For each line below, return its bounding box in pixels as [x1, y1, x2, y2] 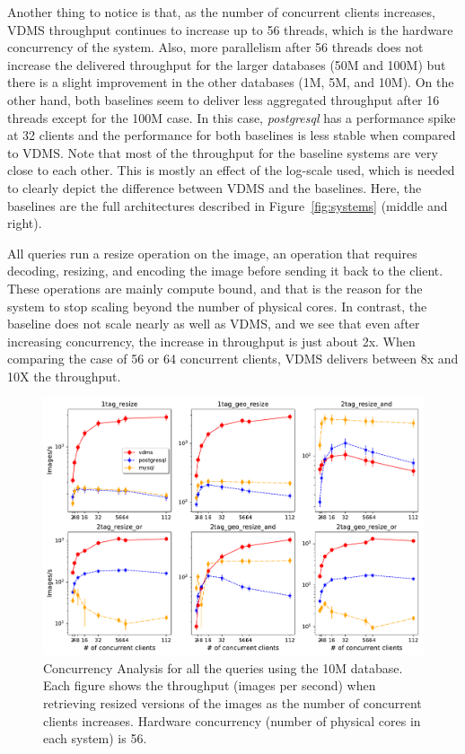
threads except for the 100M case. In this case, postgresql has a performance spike [7, 108, 456, 127]
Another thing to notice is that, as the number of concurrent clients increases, [7, 3, 435, 21]
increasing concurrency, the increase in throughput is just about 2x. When [7, 331, 416, 350]
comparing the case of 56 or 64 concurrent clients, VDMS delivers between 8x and [7, 349, 459, 368]
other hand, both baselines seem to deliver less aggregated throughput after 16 [7, 90, 440, 109]
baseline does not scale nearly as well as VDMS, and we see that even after [7, 314, 420, 333]
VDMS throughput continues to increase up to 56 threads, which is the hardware [7, 20, 453, 39]
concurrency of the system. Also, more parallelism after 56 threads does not [7, 38, 424, 57]
